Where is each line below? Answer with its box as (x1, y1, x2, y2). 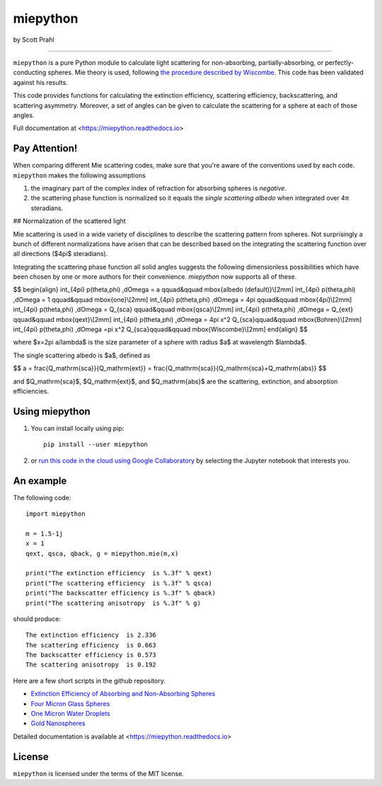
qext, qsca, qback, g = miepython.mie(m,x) (25, 549, 179, 557)
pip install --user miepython (43, 441, 149, 449)
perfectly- (325, 58, 354, 67)
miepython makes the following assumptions (13, 171, 146, 180)
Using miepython (13, 405, 91, 417)
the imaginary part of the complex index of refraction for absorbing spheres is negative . (30, 184, 286, 192)
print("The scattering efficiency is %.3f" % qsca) (25, 579, 212, 587)
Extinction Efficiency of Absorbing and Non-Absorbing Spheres (30, 690, 216, 698)
